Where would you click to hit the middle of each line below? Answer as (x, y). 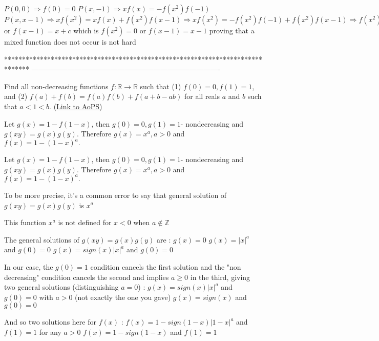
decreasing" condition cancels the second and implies (87, 277)
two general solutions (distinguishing (61, 287)
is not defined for (85, 222)
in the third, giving (220, 277)
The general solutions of (42, 239)
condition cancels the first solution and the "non (166, 266)
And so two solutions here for (50, 322)
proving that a (232, 30)
